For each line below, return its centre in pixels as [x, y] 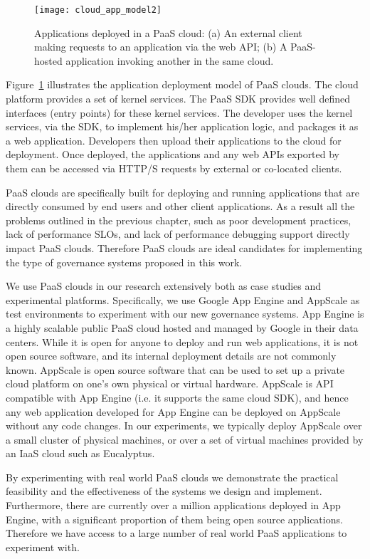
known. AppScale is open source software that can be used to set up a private [175, 369]
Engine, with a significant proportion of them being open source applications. [174, 519]
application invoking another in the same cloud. [170, 60]
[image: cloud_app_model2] [98, 10]
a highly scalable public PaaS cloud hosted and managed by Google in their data [182, 327]
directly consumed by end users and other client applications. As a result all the [180, 206]
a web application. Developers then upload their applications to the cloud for [174, 140]
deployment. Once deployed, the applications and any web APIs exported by [173, 154]
